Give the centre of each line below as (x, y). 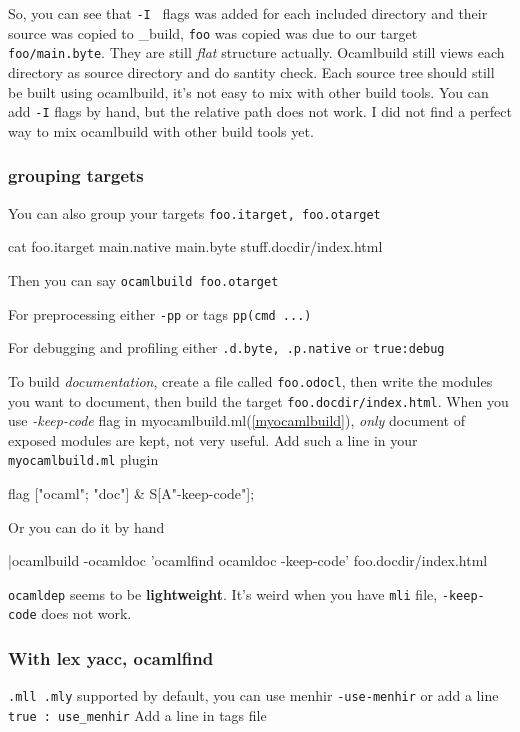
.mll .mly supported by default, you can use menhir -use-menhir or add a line (253, 695)
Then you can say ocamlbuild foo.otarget (143, 279)
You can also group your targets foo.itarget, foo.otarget (194, 212)
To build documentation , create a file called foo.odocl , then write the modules (250, 380)
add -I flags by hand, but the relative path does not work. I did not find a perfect (260, 111)
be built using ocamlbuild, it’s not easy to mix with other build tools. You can (248, 91)
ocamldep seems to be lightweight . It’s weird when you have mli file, (223, 593)
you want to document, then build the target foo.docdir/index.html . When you (258, 400)
